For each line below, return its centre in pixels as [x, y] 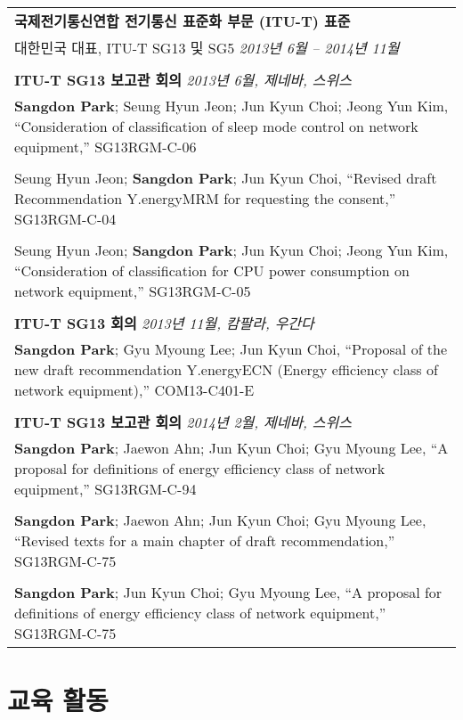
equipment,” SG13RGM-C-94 [106, 489]
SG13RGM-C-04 [65, 219]
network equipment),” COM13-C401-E [134, 390]
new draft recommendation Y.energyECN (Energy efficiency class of [226, 369]
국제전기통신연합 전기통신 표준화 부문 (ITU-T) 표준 [183, 21]
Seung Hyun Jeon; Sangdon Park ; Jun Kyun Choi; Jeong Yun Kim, [231, 250]
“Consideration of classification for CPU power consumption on [212, 270]
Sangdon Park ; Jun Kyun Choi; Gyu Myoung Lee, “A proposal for [228, 592]
